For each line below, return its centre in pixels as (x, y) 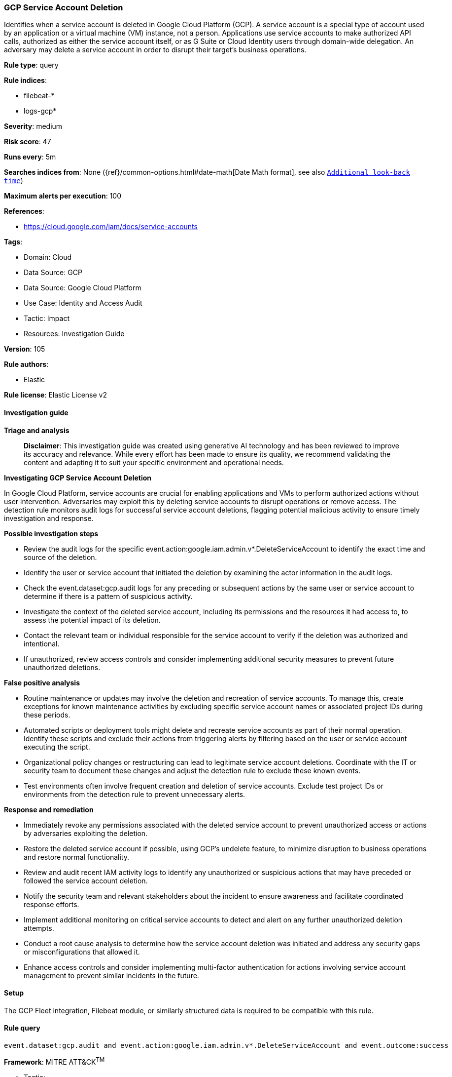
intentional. (42, 643)
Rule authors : (26, 364)
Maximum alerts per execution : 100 (63, 196)
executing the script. (57, 747)
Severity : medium (33, 126)
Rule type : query (31, 65)
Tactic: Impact (47, 319)
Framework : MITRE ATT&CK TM (54, 1061)
